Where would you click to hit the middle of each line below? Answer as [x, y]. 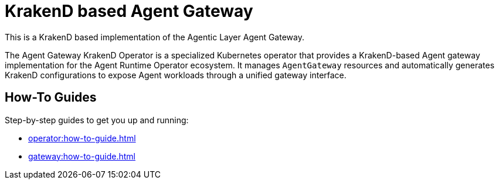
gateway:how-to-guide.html [82, 156]
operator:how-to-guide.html [82, 138]
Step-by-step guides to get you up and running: [97, 120]
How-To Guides [51, 98]
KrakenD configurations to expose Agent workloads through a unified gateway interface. [176, 75]
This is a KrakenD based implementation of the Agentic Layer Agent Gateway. [155, 37]
